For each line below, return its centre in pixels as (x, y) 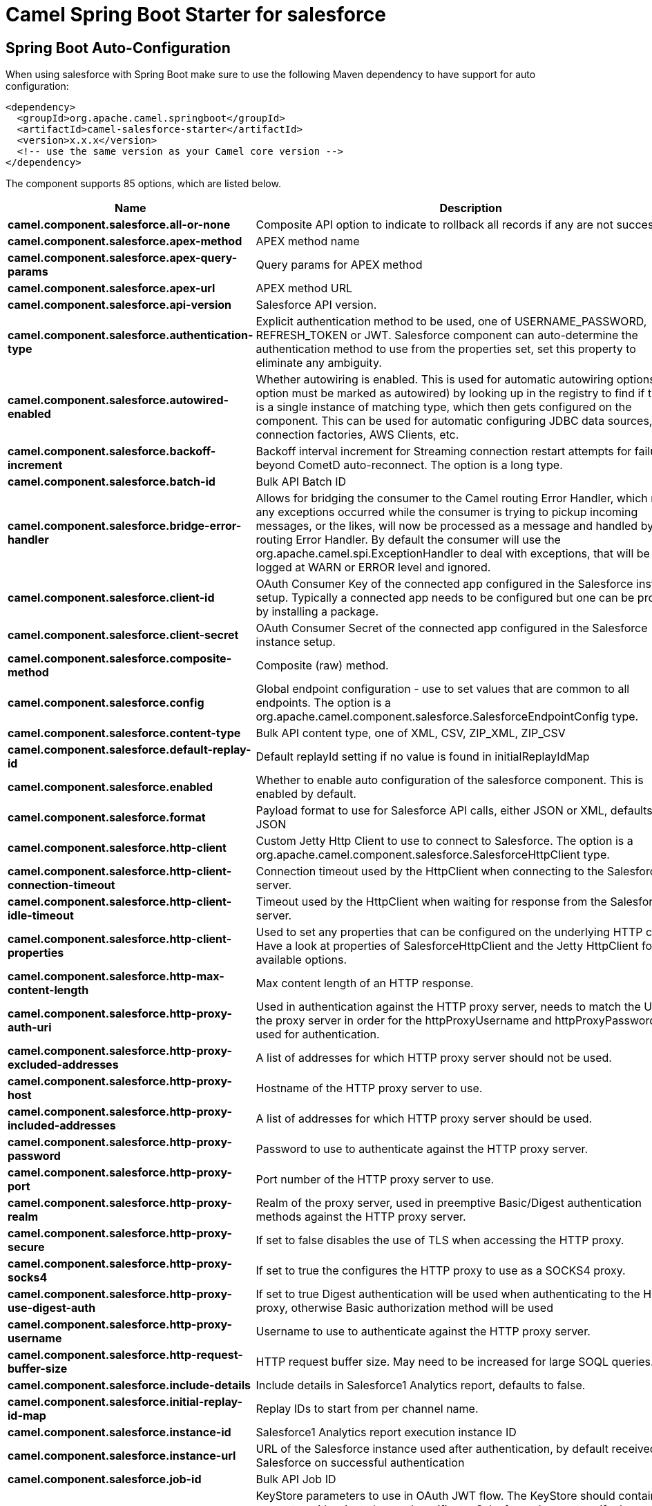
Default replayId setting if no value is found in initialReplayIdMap (423, 757)
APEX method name (308, 241)
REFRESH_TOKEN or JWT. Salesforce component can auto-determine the (447, 335)
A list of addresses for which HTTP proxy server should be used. (424, 1119)
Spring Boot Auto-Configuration (118, 48)
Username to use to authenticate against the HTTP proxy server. (423, 1332)
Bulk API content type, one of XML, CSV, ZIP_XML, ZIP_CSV (411, 733)
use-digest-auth (52, 1308)
